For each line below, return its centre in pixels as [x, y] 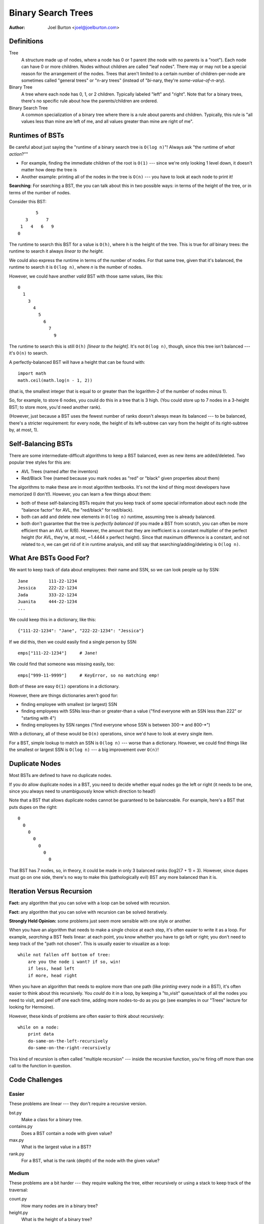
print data [41, 1034]
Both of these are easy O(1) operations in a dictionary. [64, 686]
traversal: [19, 1190]
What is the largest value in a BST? [56, 1147]
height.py [19, 1212]
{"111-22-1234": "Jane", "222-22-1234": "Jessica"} [81, 631]
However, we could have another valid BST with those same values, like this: [86, 276]
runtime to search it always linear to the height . [56, 251]
